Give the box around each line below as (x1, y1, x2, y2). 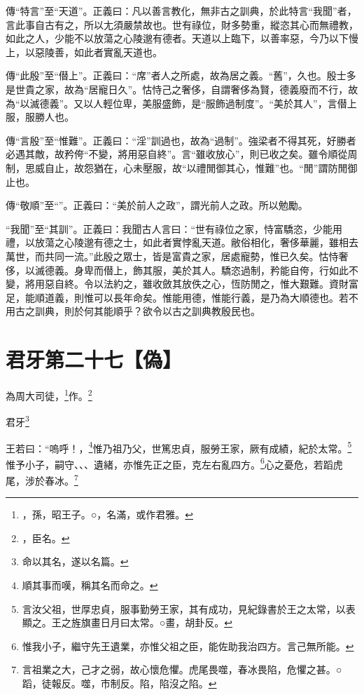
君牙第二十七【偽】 (6, 345, 183, 374)
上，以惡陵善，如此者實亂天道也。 (6, 44, 162, 59)
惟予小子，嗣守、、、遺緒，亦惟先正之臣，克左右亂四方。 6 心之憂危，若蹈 (6, 454, 333, 471)
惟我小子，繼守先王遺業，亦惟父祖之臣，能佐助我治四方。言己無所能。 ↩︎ (22, 638, 354, 653)
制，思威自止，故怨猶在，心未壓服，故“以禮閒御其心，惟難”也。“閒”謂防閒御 (6, 160, 358, 175)
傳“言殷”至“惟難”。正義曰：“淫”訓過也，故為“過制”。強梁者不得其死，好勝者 (6, 133, 356, 147)
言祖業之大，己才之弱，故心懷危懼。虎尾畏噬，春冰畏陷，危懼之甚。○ (22, 662, 342, 677)
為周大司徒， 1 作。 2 (6, 386, 92, 403)
